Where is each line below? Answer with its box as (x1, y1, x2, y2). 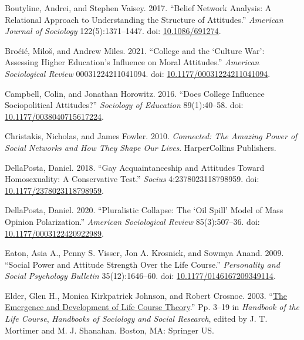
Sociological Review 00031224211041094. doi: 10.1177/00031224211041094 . (5, 67, 271, 79)
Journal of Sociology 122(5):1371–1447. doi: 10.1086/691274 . (5, 25, 221, 37)
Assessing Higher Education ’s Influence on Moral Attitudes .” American (5, 56, 259, 68)
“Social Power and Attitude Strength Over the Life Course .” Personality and (5, 258, 280, 270)
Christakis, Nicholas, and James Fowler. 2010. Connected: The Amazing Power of (5, 130, 298, 142)
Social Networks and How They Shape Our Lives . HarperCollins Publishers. (5, 141, 276, 153)
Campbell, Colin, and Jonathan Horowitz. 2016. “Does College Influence (5, 87, 265, 99)
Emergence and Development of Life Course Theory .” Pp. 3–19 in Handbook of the (5, 301, 300, 313)
